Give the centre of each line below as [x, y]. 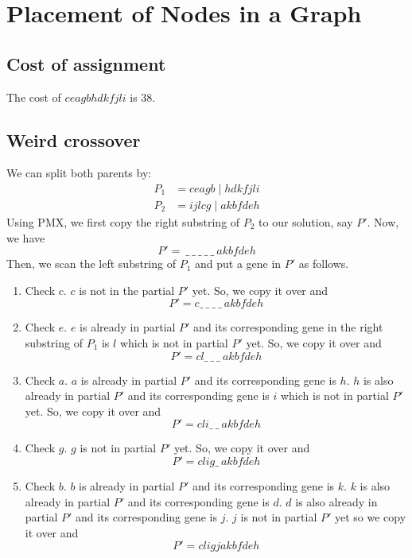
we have [26, 237]
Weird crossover [74, 139]
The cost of [34, 97]
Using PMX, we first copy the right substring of [123, 222]
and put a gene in [238, 263]
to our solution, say [306, 222]
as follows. [324, 263]
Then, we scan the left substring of [91, 263]
